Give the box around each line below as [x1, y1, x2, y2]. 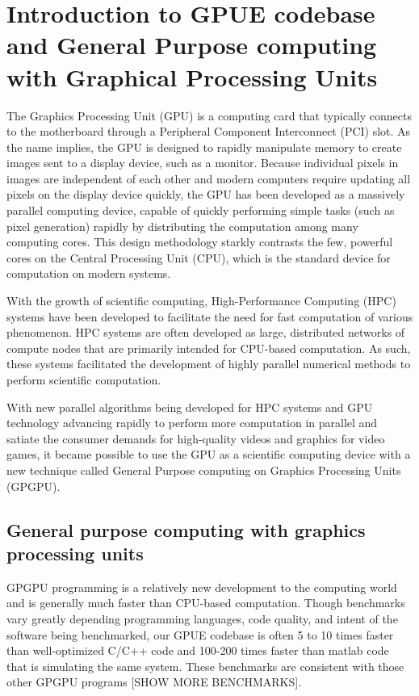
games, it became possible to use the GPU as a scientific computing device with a [6, 446, 411, 463]
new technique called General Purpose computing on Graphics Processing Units [6, 461, 401, 478]
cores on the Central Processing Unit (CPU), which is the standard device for [6, 249, 391, 266]
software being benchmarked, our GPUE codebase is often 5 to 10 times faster [6, 626, 394, 643]
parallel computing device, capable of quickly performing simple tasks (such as [6, 202, 395, 219]
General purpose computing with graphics [6, 517, 366, 542]
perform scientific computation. [6, 371, 161, 388]
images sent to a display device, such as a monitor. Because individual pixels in [6, 154, 399, 171]
